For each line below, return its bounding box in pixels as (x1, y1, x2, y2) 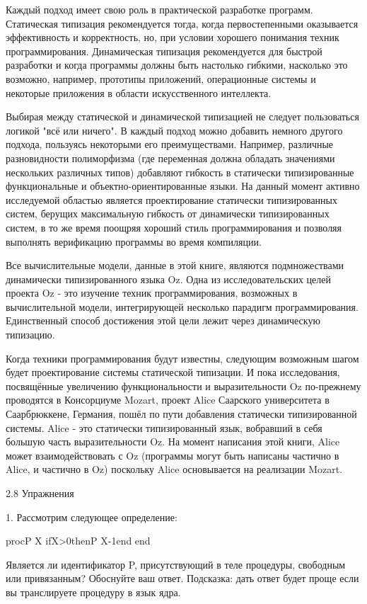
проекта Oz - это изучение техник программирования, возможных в (6, 285, 298, 300)
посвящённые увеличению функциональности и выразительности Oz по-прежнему (6, 378, 361, 393)
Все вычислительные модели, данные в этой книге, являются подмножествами (6, 258, 344, 273)
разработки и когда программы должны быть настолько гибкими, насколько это (6, 57, 348, 72)
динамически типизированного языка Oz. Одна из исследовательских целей (6, 271, 331, 286)
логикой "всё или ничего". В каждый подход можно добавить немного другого (6, 122, 343, 137)
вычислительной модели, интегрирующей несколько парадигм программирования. (6, 299, 359, 314)
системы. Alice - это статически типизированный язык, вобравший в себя (6, 420, 322, 435)
